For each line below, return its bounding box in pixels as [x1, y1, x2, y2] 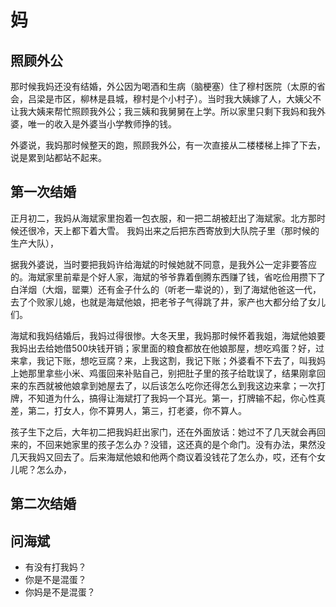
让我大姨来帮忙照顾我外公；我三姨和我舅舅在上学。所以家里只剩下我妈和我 [10, 106, 317, 117]
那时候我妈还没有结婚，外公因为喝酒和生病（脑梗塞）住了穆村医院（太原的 [10, 81, 317, 92]
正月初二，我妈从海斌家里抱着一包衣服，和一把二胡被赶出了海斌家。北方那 [10, 212, 317, 224]
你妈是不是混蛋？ [24, 586, 96, 598]
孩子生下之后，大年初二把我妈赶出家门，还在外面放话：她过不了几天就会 [10, 426, 308, 438]
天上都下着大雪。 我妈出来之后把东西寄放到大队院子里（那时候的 [53, 224, 320, 236]
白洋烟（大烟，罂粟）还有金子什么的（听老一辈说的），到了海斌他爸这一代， [10, 283, 322, 295]
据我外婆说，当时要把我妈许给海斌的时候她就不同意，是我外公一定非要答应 [10, 258, 317, 270]
